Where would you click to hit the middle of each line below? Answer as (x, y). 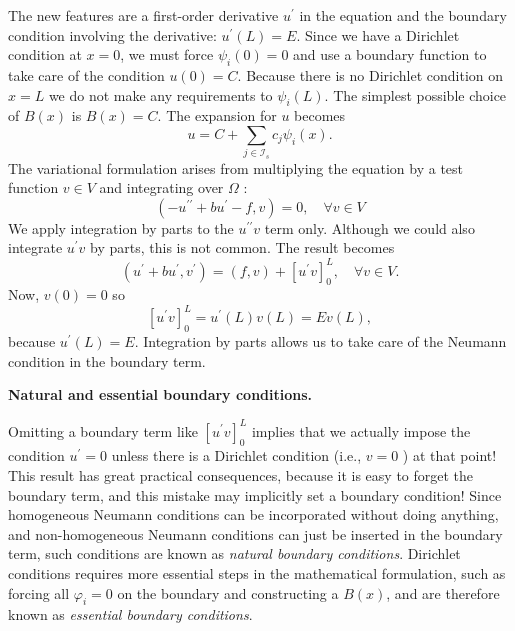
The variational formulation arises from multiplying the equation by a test (236, 167)
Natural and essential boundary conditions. (160, 394)
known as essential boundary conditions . (130, 614)
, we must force (167, 54)
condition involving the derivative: (112, 34)
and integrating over (161, 187)
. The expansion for (217, 115)
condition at (45, 54)
